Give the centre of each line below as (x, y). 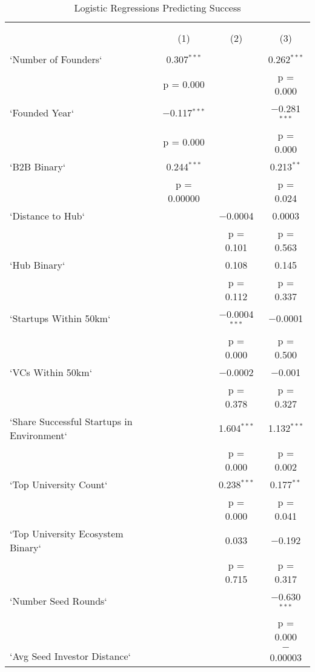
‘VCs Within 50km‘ (51, 372)
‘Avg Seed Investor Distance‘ (70, 656)
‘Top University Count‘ (59, 484)
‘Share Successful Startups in (71, 421)
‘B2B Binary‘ (38, 166)
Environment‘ (38, 435)
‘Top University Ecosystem (67, 533)
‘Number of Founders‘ (56, 59)
